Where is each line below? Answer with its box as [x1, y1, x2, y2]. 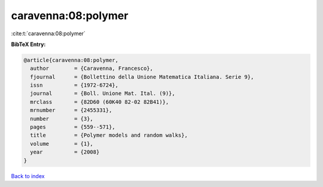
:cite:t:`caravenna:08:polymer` [11, 30, 86, 37]
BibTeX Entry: [11, 41, 46, 48]
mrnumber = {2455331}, [30, 107, 112, 114]
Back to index [11, 172, 45, 179]
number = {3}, [30, 115, 94, 122]
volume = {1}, [30, 140, 94, 147]
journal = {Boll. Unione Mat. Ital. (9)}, [30, 90, 176, 97]
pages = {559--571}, [30, 124, 116, 131]
